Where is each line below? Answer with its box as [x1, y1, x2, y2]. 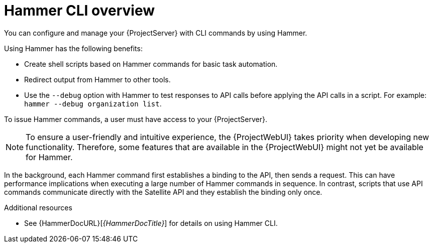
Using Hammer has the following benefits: [4, 44, 143, 53]
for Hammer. [26, 152, 73, 162]
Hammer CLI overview [4, 2, 155, 19]
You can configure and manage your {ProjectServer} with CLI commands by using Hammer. [4, 28, 307, 37]
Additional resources [4, 203, 72, 212]
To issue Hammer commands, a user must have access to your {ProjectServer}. [4, 114, 268, 124]
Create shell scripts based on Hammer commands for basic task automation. [24, 59, 278, 68]
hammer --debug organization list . [24, 99, 162, 108]
